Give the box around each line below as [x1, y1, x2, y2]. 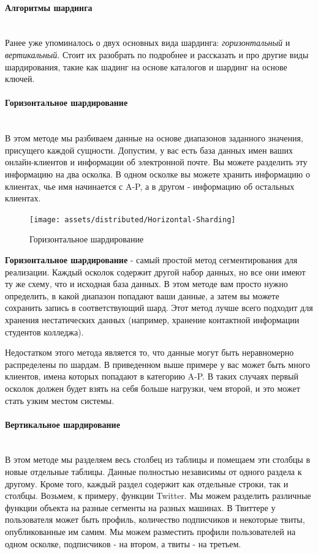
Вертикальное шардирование [5, 417, 120, 430]
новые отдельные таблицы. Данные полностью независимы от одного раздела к [5, 465, 302, 478]
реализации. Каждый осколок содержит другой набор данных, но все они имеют [5, 265, 306, 278]
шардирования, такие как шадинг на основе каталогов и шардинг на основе [5, 60, 287, 73]
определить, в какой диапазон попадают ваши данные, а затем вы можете [5, 289, 279, 302]
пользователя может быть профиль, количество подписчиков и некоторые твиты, [5, 513, 305, 526]
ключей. [5, 72, 35, 85]
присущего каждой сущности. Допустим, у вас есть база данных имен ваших [5, 143, 293, 156]
